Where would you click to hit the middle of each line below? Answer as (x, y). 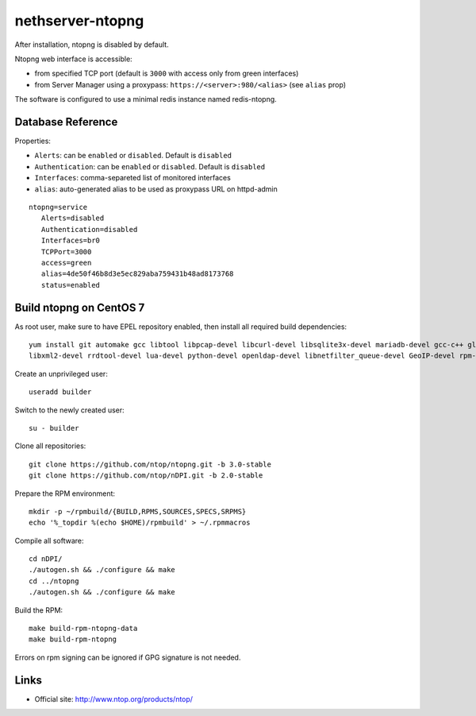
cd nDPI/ (46, 559)
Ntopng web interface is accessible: (73, 59)
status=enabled (71, 285)
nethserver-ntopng (79, 21)
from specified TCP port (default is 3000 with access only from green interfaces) (167, 74)
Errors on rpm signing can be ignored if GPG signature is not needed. (128, 657)
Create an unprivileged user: (61, 373)
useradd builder (60, 392)
